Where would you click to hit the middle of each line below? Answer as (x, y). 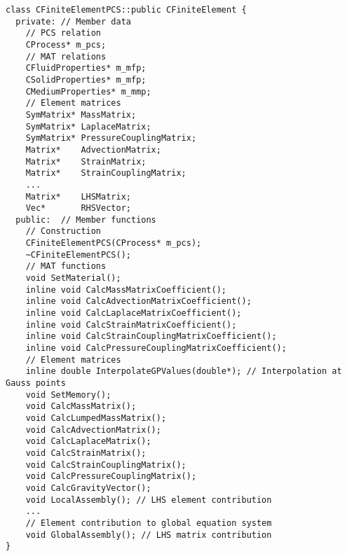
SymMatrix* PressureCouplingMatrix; (111, 138)
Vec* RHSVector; (78, 208)
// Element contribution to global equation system (149, 523)
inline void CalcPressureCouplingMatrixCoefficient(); (156, 348)
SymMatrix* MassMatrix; (81, 114)
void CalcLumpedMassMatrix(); (96, 418)
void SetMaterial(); (73, 278)
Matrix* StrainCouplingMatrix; (106, 173)
